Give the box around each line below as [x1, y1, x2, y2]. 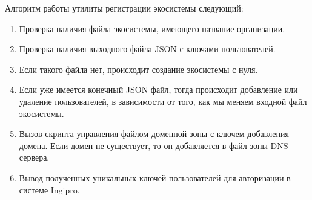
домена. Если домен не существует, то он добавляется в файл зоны [19, 139, 268, 152]
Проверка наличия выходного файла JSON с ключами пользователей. [19, 42, 276, 55]
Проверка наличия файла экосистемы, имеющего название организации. [19, 22, 285, 35]
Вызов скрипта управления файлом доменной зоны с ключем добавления [19, 127, 289, 140]
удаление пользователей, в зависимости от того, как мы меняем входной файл [19, 95, 307, 107]
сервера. [19, 151, 50, 164]
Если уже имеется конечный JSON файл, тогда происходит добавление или [19, 83, 298, 96]
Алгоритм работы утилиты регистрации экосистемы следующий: [5, 2, 244, 14]
